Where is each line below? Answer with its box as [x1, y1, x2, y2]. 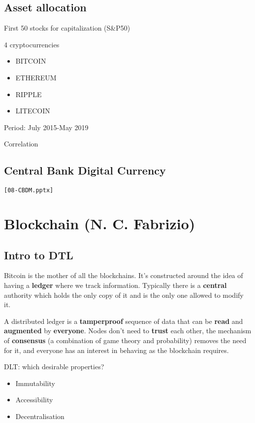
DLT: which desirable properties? [4, 361, 104, 372]
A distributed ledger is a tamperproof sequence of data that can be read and [4, 316, 243, 326]
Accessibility [15, 394, 53, 405]
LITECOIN [15, 106, 50, 116]
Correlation [4, 139, 38, 149]
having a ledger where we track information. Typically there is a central [4, 280, 227, 290]
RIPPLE [15, 89, 42, 99]
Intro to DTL [4, 247, 73, 262]
